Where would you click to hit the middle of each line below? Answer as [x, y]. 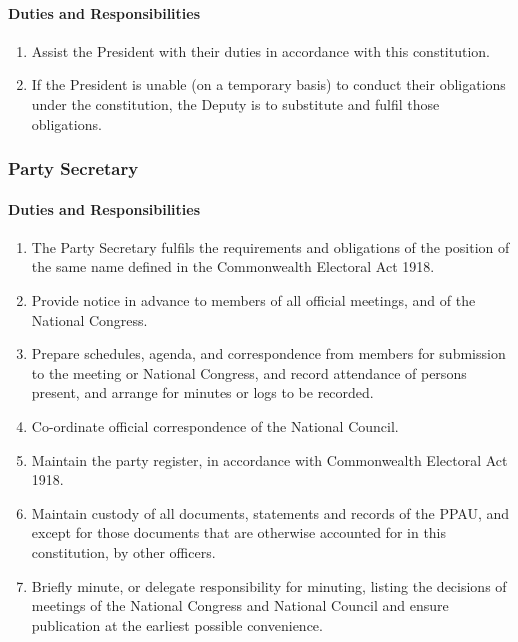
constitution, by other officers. [123, 551]
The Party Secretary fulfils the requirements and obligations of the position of [270, 246]
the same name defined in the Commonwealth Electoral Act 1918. [233, 266]
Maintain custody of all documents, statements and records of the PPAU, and [270, 512]
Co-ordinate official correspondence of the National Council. [215, 425]
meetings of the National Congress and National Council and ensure [240, 605]
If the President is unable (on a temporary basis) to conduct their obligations [268, 84]
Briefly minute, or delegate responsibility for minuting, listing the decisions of [269, 585]
